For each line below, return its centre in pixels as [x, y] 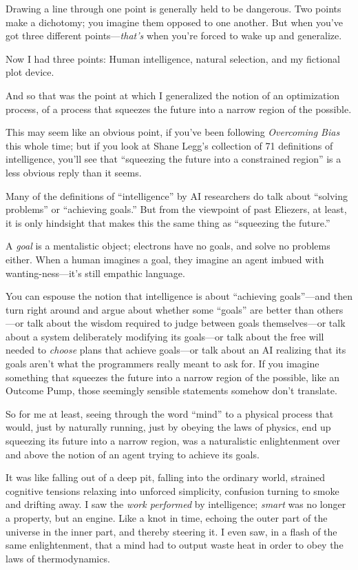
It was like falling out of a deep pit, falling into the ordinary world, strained [165, 477]
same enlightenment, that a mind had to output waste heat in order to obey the [175, 545]
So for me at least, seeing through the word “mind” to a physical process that [170, 413]
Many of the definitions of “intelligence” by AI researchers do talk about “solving [177, 195]
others [330, 309]
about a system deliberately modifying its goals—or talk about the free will [165, 336]
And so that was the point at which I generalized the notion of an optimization [173, 95]
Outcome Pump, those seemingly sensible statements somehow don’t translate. [171, 390]
